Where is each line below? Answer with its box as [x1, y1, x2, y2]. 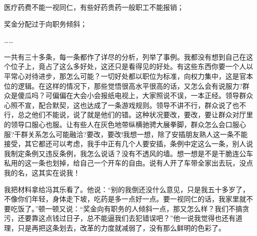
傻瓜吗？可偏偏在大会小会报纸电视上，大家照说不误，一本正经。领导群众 [17, 90, 253, 101]
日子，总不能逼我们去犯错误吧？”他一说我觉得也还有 [66, 213, 236, 223]
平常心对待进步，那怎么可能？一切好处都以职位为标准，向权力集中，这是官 [4, 70, 246, 81]
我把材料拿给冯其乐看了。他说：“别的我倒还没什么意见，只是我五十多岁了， [4, 184, 250, 194]
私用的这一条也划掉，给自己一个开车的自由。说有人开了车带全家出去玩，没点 [4, 158, 253, 168]
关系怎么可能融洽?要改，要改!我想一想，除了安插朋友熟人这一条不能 [28, 129, 248, 139]
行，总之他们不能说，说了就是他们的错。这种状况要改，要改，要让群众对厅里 [4, 109, 253, 120]
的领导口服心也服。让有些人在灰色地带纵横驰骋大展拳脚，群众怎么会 [4, 119, 225, 129]
